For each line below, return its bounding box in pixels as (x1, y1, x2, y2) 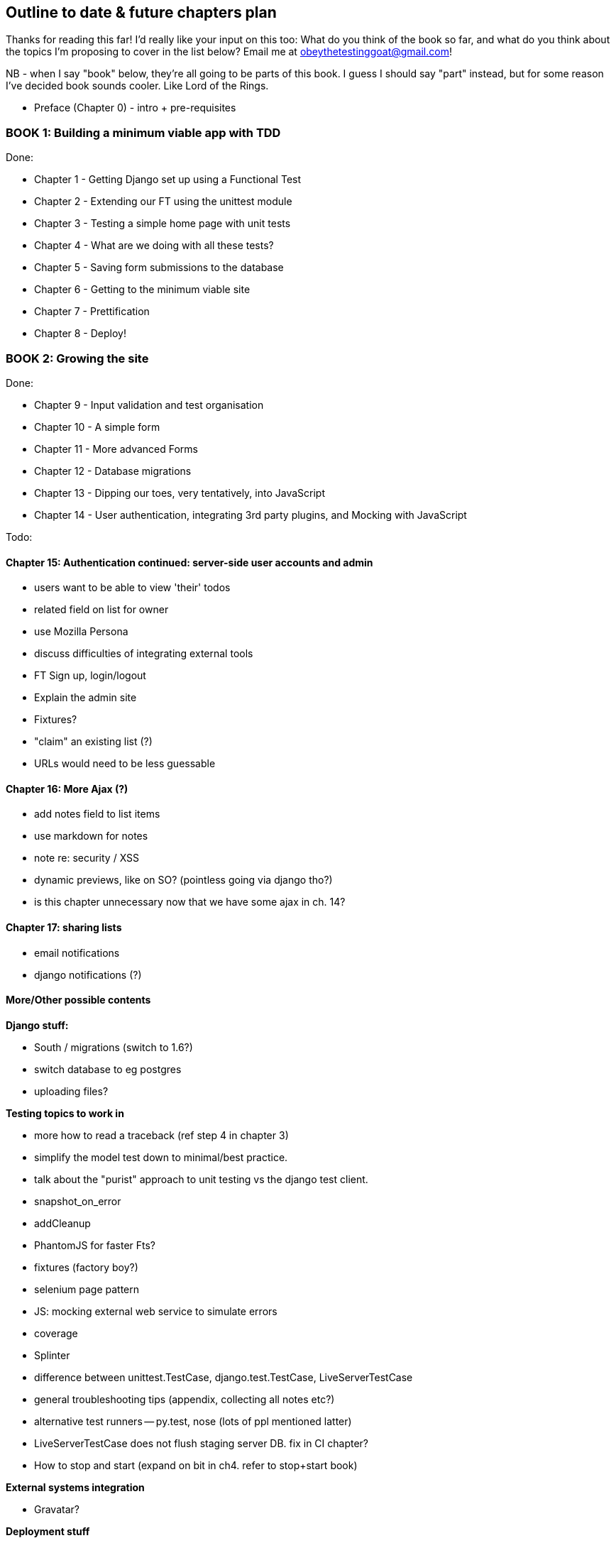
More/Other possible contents (6, 994, 151, 1006)
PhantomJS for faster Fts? (34, 1239, 156, 1251)
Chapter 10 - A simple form (34, 420, 160, 433)
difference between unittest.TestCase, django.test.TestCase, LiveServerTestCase (34, 1371, 413, 1383)
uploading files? (34, 1085, 109, 1097)
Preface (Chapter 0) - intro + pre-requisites (34, 101, 236, 114)
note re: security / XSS (34, 852, 140, 864)
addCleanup (34, 1217, 91, 1229)
